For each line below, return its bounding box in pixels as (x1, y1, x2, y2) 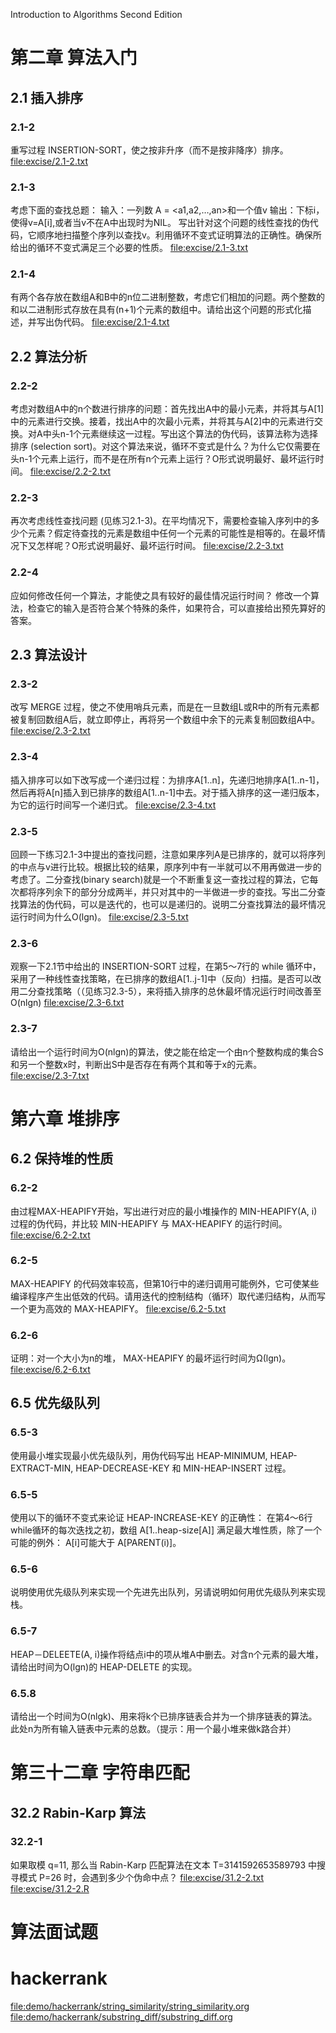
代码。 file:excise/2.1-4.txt (62, 316, 170, 328)
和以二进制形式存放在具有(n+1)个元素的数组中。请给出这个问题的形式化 (10, 304, 303, 316)
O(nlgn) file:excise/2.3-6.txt (10, 997, 125, 1009)
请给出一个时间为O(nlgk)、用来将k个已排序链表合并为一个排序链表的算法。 (10, 1710, 318, 1722)
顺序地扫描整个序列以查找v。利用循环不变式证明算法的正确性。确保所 (36, 229, 322, 241)
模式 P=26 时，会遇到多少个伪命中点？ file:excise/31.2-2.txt (18, 1871, 265, 1883)
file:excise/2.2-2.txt (29, 465, 111, 478)
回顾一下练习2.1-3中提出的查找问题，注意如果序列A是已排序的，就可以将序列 (10, 849, 326, 861)
